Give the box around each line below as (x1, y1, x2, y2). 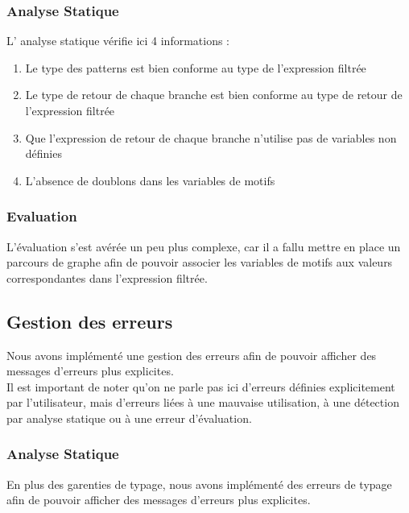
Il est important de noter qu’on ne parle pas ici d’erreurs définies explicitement (6, 378, 395, 395)
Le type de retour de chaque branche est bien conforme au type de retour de (25, 86, 403, 103)
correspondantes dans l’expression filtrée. (6, 269, 208, 286)
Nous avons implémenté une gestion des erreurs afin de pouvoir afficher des (6, 346, 377, 363)
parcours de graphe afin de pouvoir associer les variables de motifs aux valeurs (6, 254, 393, 271)
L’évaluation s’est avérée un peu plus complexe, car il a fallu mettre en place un (6, 238, 401, 254)
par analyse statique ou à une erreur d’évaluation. (6, 409, 252, 426)
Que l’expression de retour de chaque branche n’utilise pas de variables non (25, 129, 397, 146)
